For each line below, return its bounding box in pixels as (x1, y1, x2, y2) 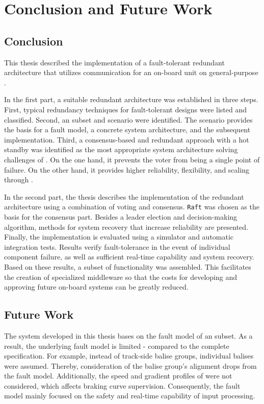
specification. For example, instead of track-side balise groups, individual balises (4, 350, 254, 361)
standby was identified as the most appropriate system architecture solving (4, 144, 238, 155)
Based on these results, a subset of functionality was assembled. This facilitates (4, 261, 251, 272)
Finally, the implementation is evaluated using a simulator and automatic (4, 231, 234, 242)
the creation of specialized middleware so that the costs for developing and (4, 271, 237, 282)
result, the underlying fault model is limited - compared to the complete (4, 340, 229, 351)
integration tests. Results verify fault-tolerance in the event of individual (4, 241, 230, 252)
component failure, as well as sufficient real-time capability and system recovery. (4, 251, 254, 262)
